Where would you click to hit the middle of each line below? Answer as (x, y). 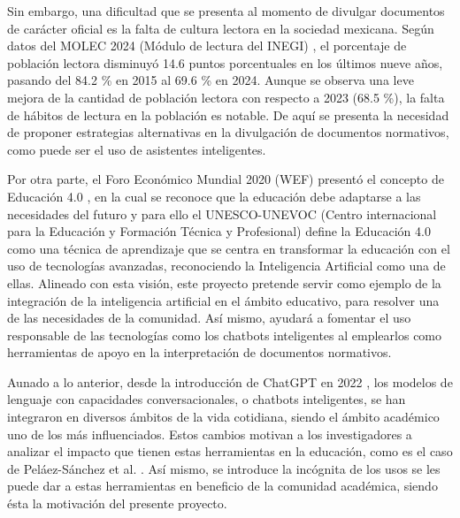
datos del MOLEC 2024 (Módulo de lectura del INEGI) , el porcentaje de (207, 46)
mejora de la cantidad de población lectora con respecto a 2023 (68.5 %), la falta (226, 97)
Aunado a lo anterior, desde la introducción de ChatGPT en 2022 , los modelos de (230, 381)
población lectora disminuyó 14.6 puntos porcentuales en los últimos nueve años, (225, 62)
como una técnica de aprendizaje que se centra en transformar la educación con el (229, 248)
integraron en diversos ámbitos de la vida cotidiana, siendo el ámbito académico (223, 417)
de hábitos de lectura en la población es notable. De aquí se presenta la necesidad (228, 114)
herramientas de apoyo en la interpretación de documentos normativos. (199, 352)
